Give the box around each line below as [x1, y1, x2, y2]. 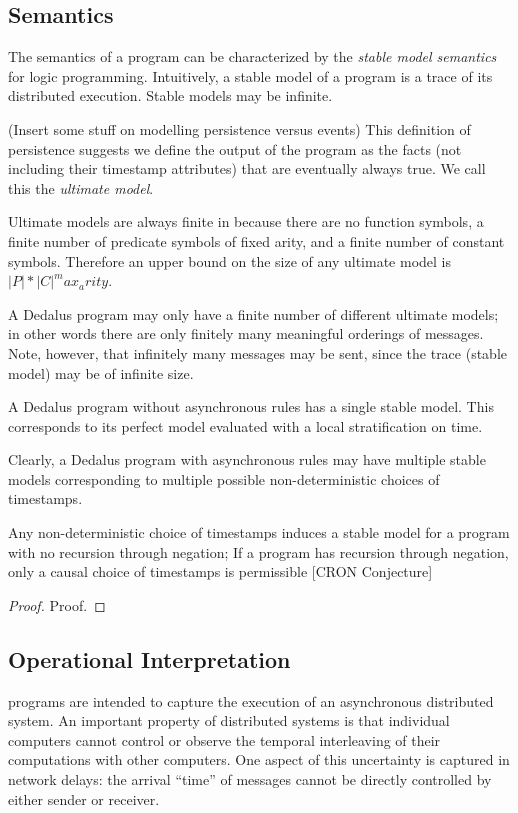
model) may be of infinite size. [8, 362, 194, 383]
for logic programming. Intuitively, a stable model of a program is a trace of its [8, 65, 493, 86]
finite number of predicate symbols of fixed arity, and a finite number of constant [8, 230, 505, 251]
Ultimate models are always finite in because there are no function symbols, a [8, 211, 484, 232]
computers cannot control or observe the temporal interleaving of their [8, 729, 441, 750]
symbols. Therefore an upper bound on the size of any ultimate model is [8, 250, 451, 271]
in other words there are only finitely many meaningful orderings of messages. [8, 323, 484, 344]
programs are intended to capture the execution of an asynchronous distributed [8, 690, 494, 711]
